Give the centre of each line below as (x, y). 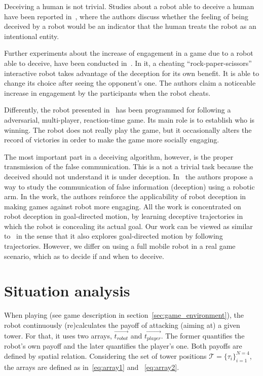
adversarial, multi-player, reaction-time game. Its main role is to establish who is (129, 119)
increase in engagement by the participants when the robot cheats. (107, 92)
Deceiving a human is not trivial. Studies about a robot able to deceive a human (129, 6)
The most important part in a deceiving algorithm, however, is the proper (119, 156)
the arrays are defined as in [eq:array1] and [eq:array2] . (92, 367)
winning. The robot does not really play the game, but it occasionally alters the (128, 129)
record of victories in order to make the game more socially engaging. (112, 140)
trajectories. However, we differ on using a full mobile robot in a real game (120, 246)
